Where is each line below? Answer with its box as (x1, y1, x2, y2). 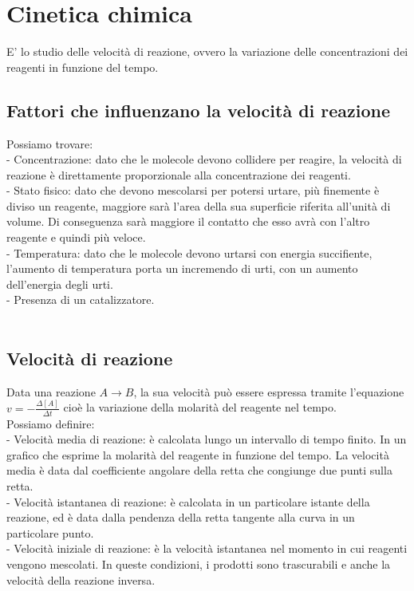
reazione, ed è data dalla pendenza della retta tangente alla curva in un (6, 509, 355, 526)
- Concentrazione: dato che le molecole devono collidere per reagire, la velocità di (6, 151, 402, 167)
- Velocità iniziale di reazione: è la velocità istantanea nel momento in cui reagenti (6, 540, 408, 557)
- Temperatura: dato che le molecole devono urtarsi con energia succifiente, (6, 244, 373, 261)
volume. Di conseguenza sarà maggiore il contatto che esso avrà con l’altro (6, 213, 370, 230)
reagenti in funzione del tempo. (6, 58, 159, 75)
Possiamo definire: (6, 415, 95, 431)
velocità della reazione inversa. (6, 571, 156, 588)
